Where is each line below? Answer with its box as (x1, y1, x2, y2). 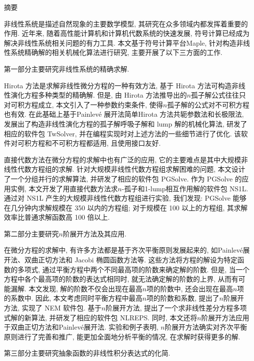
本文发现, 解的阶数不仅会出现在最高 (28, 283, 143, 293)
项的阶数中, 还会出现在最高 (146, 283, 233, 293)
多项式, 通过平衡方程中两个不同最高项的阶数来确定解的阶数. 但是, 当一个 (17, 264, 250, 274)
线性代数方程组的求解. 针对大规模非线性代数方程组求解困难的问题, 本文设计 (4, 164, 246, 174)
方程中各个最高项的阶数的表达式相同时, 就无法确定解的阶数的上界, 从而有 (4, 274, 239, 284)
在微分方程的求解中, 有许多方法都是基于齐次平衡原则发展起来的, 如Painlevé (4, 245, 243, 255)
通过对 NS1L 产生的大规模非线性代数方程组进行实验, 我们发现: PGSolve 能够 (4, 193, 247, 203)
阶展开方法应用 (201, 312, 250, 322)
